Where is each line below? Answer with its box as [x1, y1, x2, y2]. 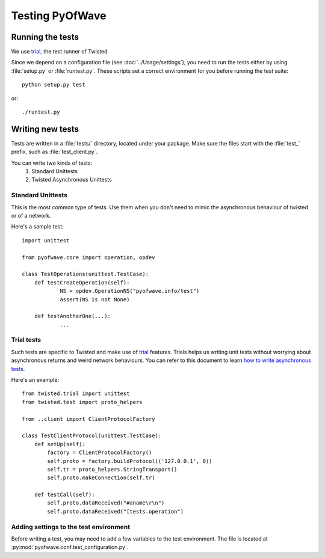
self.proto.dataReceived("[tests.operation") [47, 508, 184, 515]
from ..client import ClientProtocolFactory [22, 415, 156, 422]
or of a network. [11, 212, 51, 219]
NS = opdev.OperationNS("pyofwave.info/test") [60, 287, 200, 295]
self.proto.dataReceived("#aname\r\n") [47, 500, 165, 506]
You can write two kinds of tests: [11, 159, 93, 167]
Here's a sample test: [11, 223, 64, 230]
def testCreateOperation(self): [34, 279, 130, 286]
